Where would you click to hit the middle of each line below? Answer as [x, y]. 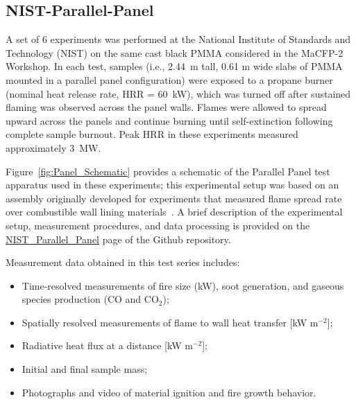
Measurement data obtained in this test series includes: [123, 262]
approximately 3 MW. [53, 147]
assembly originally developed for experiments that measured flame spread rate [174, 198]
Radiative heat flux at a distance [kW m [107, 345]
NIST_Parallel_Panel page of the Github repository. [118, 239]
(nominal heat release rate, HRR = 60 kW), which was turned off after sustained [178, 93]
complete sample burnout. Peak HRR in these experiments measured [152, 134]
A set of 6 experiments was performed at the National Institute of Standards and [178, 39]
